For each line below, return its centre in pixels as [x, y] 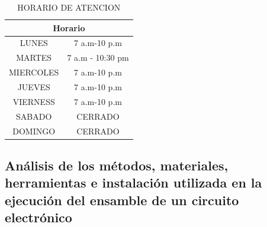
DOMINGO [34, 131]
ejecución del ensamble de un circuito [122, 200]
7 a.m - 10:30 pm [98, 57]
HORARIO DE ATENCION [69, 7]
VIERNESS [34, 101]
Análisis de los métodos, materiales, [117, 165]
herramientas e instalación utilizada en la [133, 182]
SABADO [34, 116]
